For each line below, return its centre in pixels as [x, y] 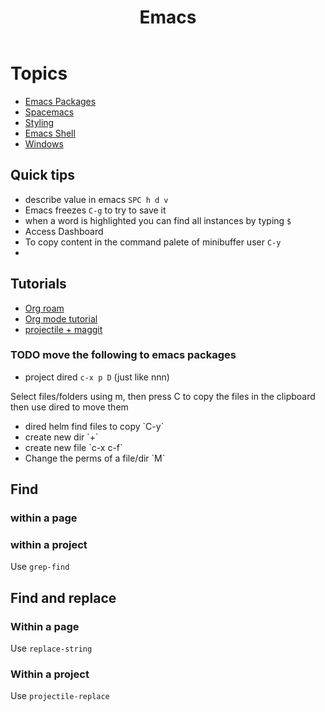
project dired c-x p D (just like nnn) [97, 377]
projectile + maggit [63, 329]
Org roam [44, 308]
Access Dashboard [64, 231]
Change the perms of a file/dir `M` [95, 458]
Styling [39, 122]
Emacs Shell [50, 133]
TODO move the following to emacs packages [123, 355]
